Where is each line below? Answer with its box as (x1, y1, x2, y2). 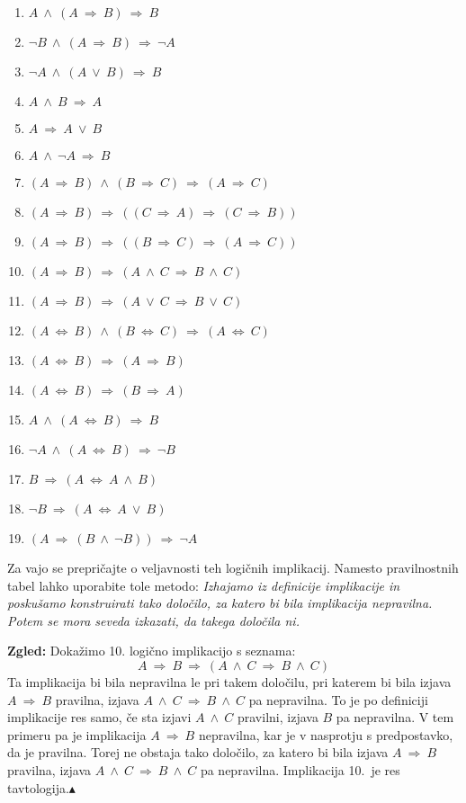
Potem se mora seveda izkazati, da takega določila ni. (7, 611, 300, 629)
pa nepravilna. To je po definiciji (248, 690, 428, 709)
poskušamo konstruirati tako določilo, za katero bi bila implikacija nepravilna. (7, 593, 433, 612)
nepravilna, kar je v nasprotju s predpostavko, (198, 725, 453, 744)
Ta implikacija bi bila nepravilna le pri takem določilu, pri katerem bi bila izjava (7, 672, 452, 691)
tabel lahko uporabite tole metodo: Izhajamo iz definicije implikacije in (7, 575, 400, 594)
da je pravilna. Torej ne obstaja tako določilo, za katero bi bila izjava (7, 743, 389, 762)
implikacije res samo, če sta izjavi (7, 708, 192, 727)
